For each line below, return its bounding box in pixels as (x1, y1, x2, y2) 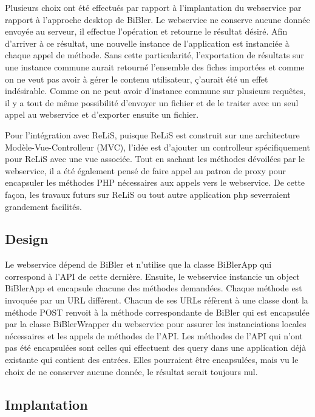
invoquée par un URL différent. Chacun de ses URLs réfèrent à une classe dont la (5, 294, 308, 307)
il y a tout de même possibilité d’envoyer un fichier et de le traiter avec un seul (5, 96, 299, 109)
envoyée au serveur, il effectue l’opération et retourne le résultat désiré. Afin (5, 25, 288, 38)
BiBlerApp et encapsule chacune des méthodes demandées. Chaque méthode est (5, 282, 302, 294)
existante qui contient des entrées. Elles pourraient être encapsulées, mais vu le (5, 353, 299, 366)
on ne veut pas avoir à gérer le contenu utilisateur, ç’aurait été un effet (5, 72, 268, 85)
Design (5, 229, 49, 248)
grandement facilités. (5, 200, 82, 212)
